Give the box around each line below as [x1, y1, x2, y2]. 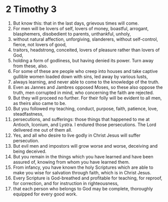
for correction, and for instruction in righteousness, [13, 180, 119, 186]
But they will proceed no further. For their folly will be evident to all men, [13, 94, 162, 101]
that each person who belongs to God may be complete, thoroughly [13, 185, 153, 191]
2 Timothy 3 [6, 4, 57, 15]
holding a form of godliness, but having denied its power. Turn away [13, 57, 154, 63]
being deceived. [13, 148, 47, 154]
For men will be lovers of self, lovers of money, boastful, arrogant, [13, 25, 149, 31]
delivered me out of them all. [13, 127, 72, 133]
